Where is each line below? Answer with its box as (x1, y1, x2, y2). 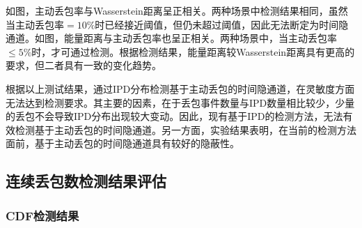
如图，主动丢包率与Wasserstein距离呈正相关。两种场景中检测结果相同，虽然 (6, 3, 348, 17)
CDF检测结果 (6, 206, 79, 224)
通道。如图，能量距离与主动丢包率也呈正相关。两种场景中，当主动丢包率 (6, 31, 337, 45)
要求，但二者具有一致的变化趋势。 (6, 58, 162, 73)
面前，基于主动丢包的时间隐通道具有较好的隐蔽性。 (6, 136, 239, 151)
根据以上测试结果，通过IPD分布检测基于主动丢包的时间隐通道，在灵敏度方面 (6, 81, 355, 96)
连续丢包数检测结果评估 (6, 170, 166, 192)
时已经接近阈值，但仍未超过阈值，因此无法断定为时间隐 (95, 17, 349, 31)
